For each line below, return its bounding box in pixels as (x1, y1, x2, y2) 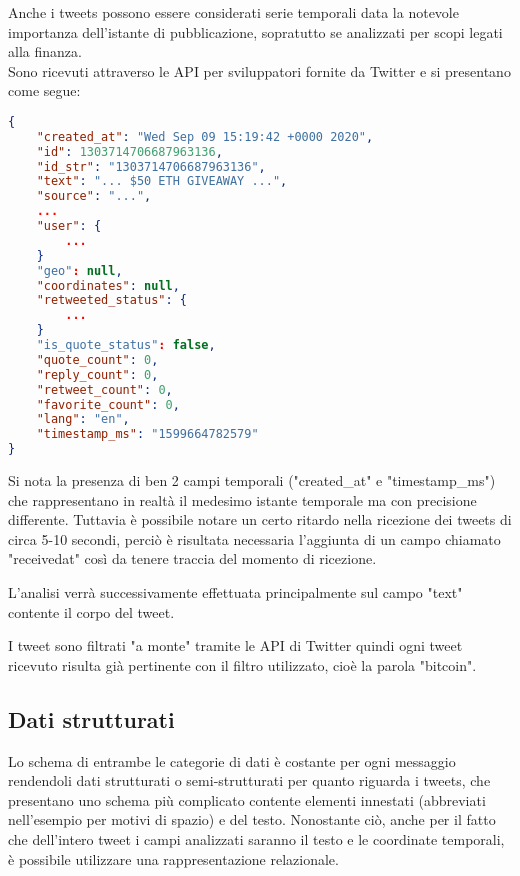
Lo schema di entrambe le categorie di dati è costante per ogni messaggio (8, 750, 456, 771)
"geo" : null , (36, 263, 123, 278)
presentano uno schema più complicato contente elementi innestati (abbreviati (8, 789, 486, 810)
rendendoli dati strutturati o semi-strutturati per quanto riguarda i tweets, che (8, 770, 491, 791)
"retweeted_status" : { (36, 293, 188, 308)
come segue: (8, 80, 81, 101)
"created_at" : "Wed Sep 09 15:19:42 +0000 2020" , (36, 129, 374, 144)
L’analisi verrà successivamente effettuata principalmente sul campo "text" (8, 582, 463, 603)
